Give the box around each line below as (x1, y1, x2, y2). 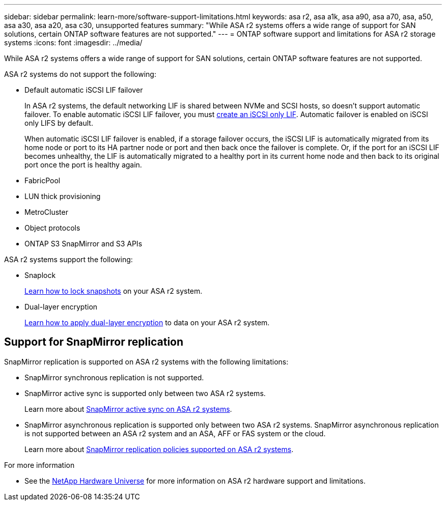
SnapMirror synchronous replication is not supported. (24, 373, 204, 382)
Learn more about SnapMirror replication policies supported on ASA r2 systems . (24, 444, 294, 454)
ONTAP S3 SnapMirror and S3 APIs (24, 239, 143, 248)
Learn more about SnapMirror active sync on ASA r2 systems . (24, 404, 232, 413)
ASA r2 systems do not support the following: (4, 70, 156, 78)
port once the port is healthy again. (24, 160, 142, 169)
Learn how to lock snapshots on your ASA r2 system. (24, 287, 203, 295)
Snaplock (24, 271, 56, 279)
